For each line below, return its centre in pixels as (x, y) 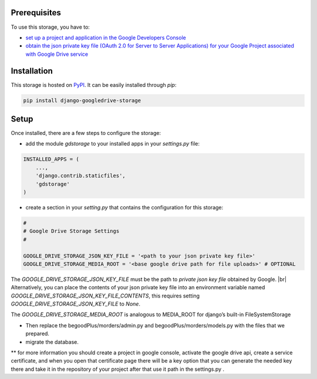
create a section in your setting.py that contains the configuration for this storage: (124, 207)
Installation (32, 71)
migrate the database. (52, 342)
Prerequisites (36, 13)
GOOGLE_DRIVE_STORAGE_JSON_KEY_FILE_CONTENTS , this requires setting (105, 296)
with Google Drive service (57, 54)
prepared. (38, 334)
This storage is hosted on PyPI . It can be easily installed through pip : (94, 84)
